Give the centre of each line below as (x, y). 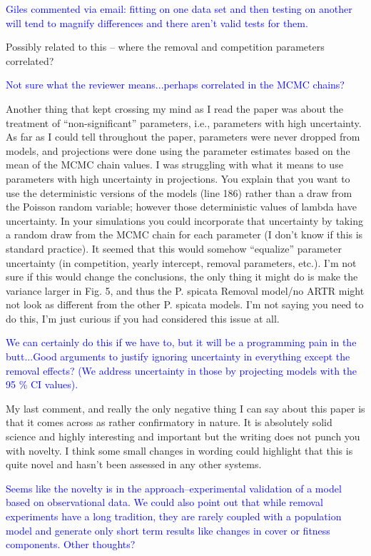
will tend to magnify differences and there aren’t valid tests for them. (157, 22)
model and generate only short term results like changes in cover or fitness (168, 530)
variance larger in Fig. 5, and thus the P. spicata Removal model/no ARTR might (185, 290)
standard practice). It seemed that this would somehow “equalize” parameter (174, 248)
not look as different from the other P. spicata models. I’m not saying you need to (185, 304)
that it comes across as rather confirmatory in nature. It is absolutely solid (169, 422)
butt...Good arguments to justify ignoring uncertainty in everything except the (178, 357)
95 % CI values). (42, 384)
